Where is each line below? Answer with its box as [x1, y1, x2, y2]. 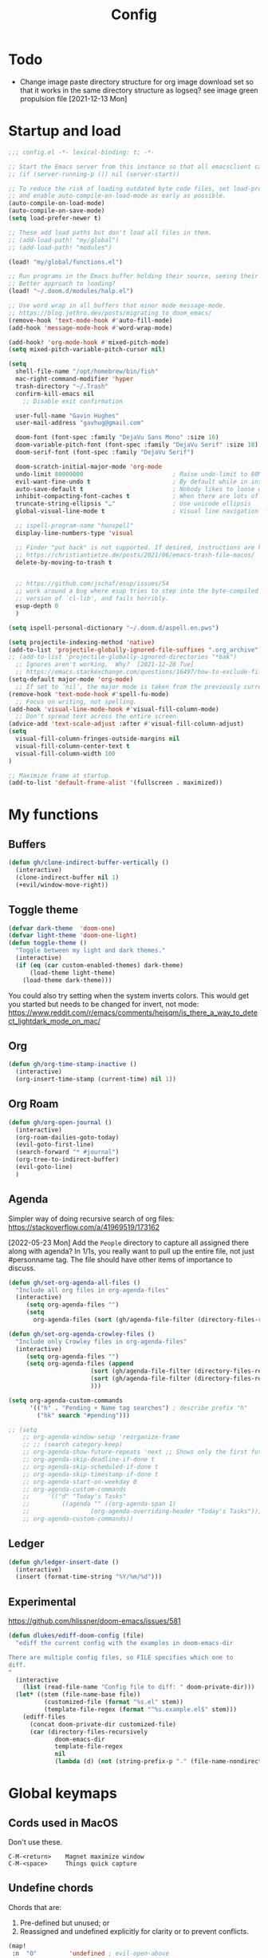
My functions [8, 806, 99, 824]
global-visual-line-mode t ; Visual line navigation [15, 507, 259, 516]
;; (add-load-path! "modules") [8, 244, 112, 252]
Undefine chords [8, 1881, 94, 1895]
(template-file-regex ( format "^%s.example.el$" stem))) [43, 1706, 238, 1714]
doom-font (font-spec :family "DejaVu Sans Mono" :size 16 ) [15, 434, 219, 442]
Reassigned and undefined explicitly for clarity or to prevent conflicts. [19, 1926, 249, 1936]
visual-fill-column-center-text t [15, 742, 130, 750]
